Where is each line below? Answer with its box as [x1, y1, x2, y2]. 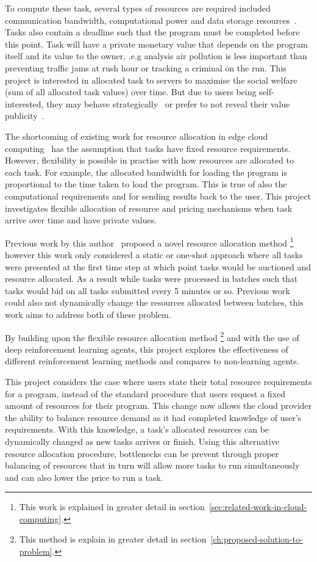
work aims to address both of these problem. [5, 308, 171, 320]
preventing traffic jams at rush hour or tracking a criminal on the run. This [5, 61, 287, 74]
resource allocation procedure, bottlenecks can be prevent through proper [5, 447, 279, 459]
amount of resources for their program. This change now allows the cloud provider [5, 399, 312, 412]
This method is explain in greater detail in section [19, 533, 207, 546]
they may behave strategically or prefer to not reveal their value [46, 97, 290, 110]
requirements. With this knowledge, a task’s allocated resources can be [5, 423, 269, 436]
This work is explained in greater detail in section [19, 500, 205, 513]
